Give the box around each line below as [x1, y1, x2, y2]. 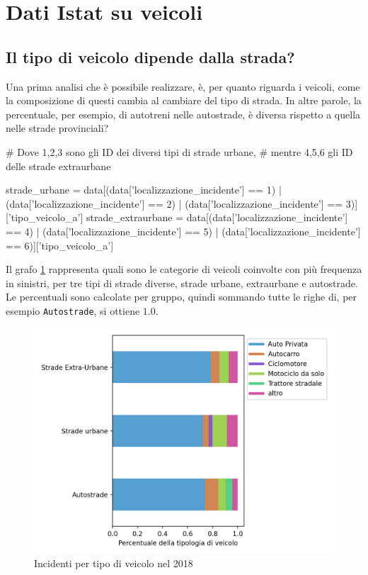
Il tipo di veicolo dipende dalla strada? [6, 45, 295, 67]
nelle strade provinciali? [6, 121, 109, 135]
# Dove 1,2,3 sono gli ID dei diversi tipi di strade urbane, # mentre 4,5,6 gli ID [6, 144, 353, 159]
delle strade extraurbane [6, 158, 111, 173]
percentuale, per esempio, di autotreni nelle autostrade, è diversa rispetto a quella [6, 106, 361, 121]
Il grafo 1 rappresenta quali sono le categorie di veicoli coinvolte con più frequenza [6, 262, 362, 277]
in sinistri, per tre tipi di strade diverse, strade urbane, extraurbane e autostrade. [6, 275, 358, 290]
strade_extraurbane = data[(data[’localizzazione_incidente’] [86, 210, 348, 225]
